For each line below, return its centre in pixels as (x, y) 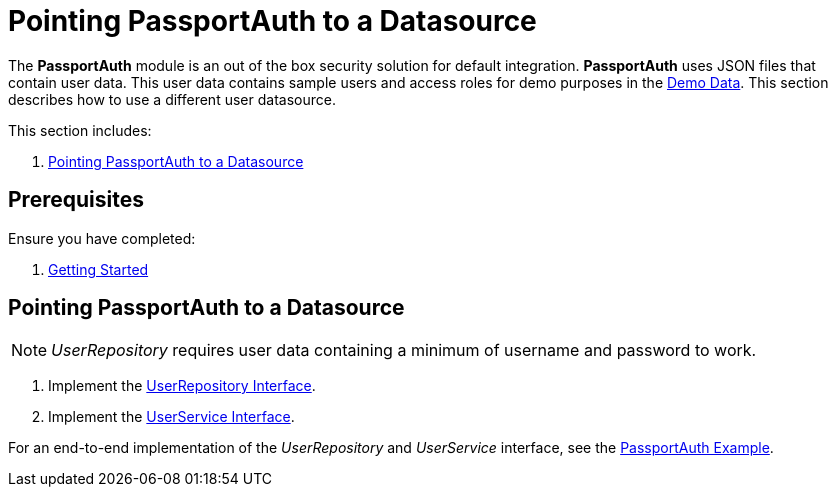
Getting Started (98, 269)
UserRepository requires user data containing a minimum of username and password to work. (404, 350)
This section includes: (80, 130)
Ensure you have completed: (102, 238)
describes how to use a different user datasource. (172, 99)
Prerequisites (76, 200)
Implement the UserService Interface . (171, 417)
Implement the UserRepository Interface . (182, 386)
